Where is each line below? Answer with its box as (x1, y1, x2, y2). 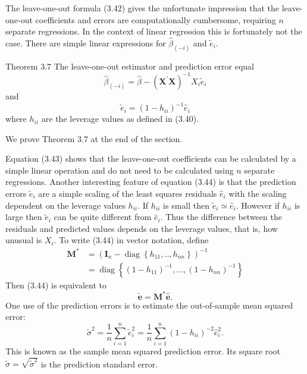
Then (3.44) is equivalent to (5, 278, 107, 291)
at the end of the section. (90, 132, 183, 144)
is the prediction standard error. (40, 357, 158, 370)
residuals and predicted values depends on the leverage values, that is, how (5, 222, 278, 234)
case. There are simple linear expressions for (5, 37, 166, 49)
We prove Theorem (5, 132, 75, 144)
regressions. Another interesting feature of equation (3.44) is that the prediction (5, 175, 296, 188)
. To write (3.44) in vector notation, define (54, 234, 209, 246)
